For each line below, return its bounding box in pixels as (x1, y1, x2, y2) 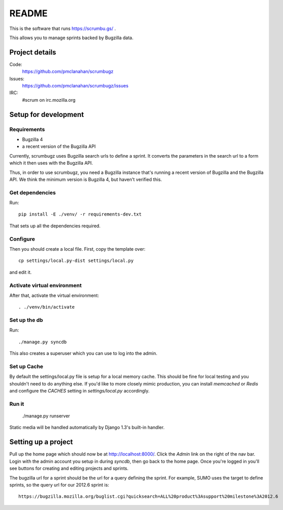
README (9, 8, 48, 19)
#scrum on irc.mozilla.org (22, 97, 76, 103)
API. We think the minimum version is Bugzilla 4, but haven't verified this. (9, 176, 162, 183)
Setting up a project (9, 438, 73, 446)
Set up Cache (9, 363, 43, 370)
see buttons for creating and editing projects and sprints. (9, 465, 129, 471)
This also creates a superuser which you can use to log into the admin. (9, 350, 158, 356)
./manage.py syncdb (18, 339, 67, 345)
